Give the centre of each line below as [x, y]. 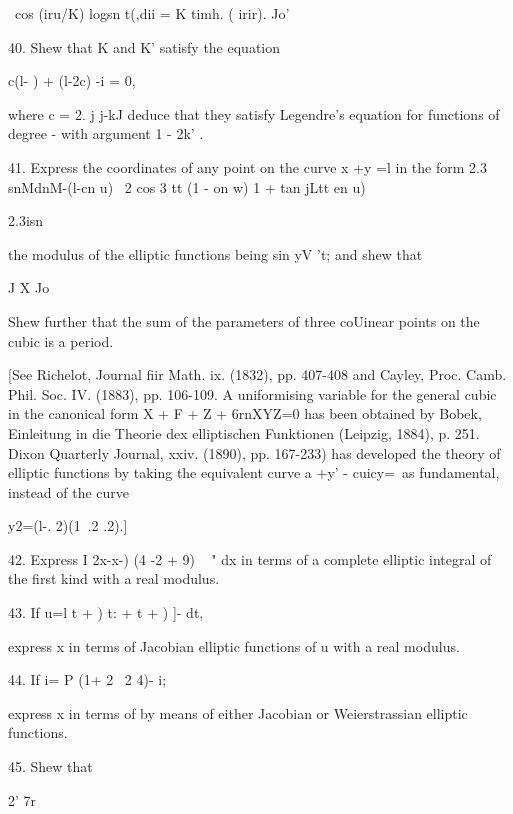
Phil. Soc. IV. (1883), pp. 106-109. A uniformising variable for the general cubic [252, 393]
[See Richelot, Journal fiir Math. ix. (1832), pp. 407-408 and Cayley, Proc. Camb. [257, 374]
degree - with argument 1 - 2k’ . [106, 133]
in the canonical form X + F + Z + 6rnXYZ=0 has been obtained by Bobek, [245, 413]
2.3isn [26, 220]
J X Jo [29, 287]
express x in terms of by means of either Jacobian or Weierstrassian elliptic [238, 712]
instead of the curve [69, 491]
